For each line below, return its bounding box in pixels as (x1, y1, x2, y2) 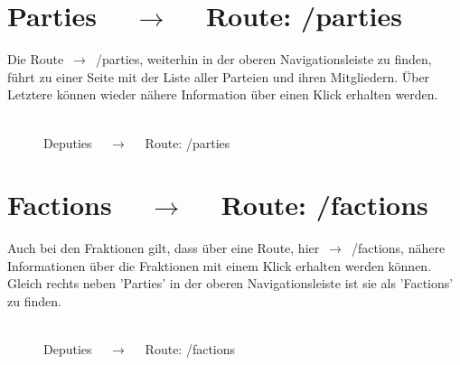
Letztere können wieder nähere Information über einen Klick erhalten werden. (7, 85, 438, 104)
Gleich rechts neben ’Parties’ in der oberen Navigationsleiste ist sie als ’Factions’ (7, 274, 454, 293)
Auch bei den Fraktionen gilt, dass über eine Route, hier (7, 239, 320, 257)
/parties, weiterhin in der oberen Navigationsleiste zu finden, (95, 50, 432, 69)
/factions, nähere (351, 239, 446, 257)
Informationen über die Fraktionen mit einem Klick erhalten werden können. (7, 256, 432, 275)
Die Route (7, 50, 64, 69)
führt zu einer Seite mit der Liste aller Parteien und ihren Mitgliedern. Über (7, 67, 430, 86)
